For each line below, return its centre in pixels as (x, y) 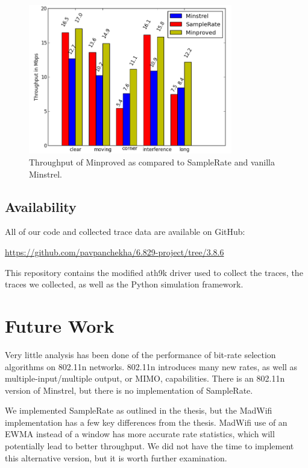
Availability (41, 206)
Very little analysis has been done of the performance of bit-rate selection (140, 354)
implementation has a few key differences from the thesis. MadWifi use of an (146, 422)
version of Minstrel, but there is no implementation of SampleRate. (129, 390)
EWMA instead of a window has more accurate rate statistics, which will (140, 434)
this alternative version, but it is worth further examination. (116, 457)
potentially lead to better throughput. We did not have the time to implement (149, 446)
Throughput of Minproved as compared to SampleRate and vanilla (152, 162)
